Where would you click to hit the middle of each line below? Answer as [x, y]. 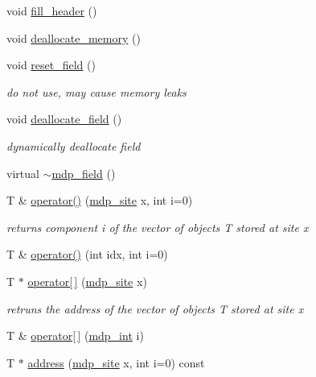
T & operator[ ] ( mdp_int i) [75, 336]
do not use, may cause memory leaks [96, 91]
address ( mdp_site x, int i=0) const [116, 362]
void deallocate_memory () [74, 37]
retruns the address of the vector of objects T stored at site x [155, 308]
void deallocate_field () [64, 119]
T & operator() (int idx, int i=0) [87, 254]
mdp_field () [84, 173]
